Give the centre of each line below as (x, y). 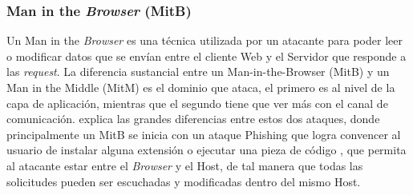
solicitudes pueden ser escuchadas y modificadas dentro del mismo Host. (184, 181)
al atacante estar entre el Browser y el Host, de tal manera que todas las (185, 165)
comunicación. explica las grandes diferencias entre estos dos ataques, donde (193, 119)
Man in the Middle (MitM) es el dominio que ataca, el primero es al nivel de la (201, 87)
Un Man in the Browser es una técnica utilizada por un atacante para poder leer (204, 40)
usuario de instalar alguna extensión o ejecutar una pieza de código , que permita (206, 150)
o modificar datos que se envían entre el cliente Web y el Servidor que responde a (206, 56)
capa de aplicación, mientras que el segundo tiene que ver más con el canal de (197, 103)
